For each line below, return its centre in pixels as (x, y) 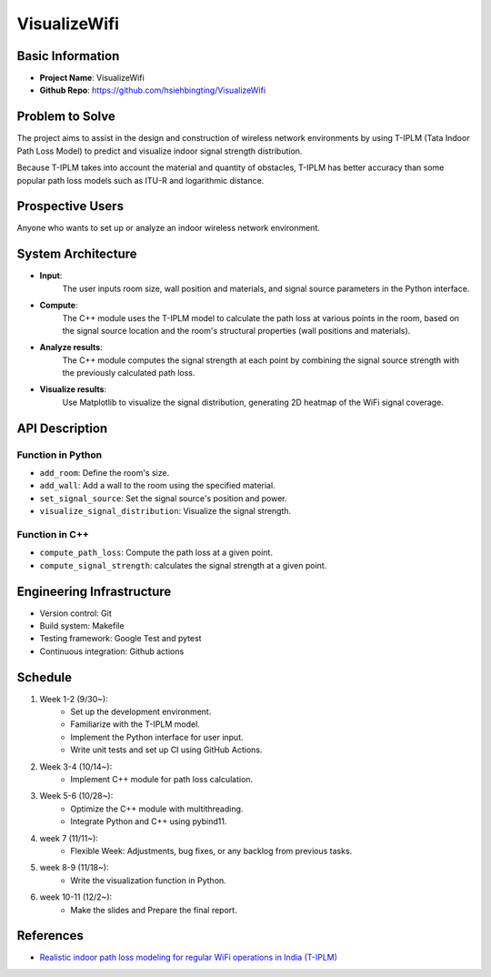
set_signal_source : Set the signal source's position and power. (163, 498)
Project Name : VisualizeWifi (92, 78)
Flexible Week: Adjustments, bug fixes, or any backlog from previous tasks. (211, 851)
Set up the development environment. (141, 712)
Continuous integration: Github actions (112, 651)
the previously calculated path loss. (129, 373)
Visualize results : (73, 389)
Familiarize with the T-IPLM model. (135, 724)
